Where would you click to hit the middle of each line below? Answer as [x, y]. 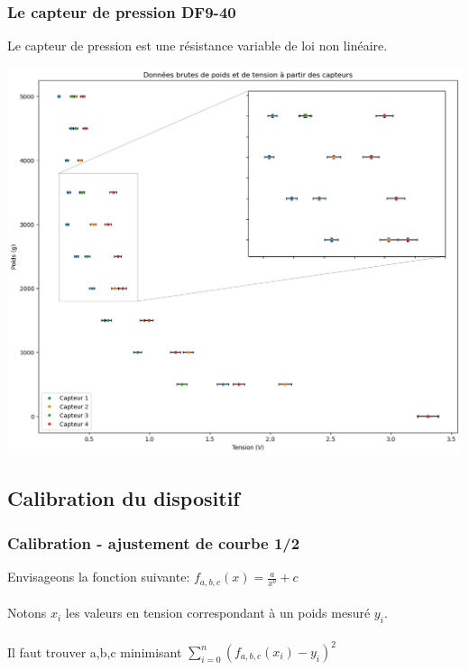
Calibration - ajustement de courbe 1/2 [154, 542]
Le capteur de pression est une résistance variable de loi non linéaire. [198, 46]
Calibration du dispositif [124, 498]
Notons [27, 613]
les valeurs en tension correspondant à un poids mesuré [218, 613]
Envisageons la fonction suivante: [99, 577]
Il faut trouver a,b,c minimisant [95, 652]
